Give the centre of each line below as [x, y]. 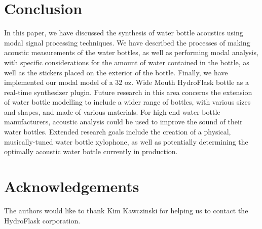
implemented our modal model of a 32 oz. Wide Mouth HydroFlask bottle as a [127, 82]
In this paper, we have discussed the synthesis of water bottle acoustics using [124, 33]
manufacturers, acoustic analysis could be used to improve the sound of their [123, 122]
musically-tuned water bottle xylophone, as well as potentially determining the [126, 141]
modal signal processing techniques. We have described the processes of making [127, 42]
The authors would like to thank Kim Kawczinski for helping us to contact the [126, 210]
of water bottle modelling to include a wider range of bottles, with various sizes [127, 102]
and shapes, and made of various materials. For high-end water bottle [112, 111]
